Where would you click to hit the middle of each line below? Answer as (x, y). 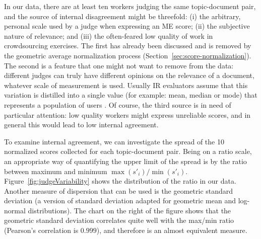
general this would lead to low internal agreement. (81, 125)
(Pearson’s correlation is (41, 230)
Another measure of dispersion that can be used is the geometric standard (119, 190)
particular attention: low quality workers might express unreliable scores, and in (127, 114)
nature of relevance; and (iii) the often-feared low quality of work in (109, 35)
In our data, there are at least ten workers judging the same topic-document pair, (130, 6)
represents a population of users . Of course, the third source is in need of (118, 104)
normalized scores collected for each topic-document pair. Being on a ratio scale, (128, 151)
